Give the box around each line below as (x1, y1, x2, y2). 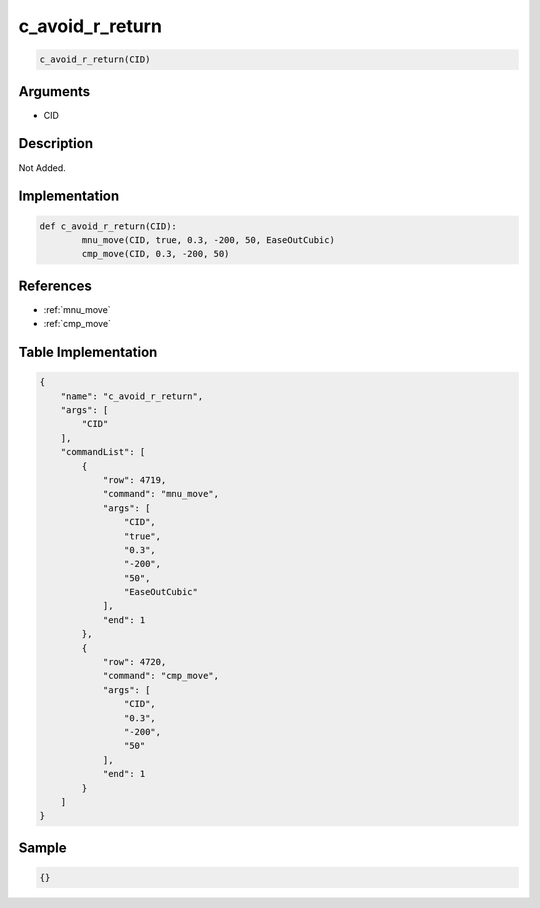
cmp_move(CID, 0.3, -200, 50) (81, 248, 230, 260)
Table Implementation (18, 344, 158, 361)
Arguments (18, 83, 91, 100)
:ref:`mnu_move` (43, 303, 111, 315)
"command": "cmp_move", (102, 670, 220, 682)
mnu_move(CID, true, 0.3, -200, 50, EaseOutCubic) (81, 234, 335, 245)
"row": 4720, (102, 656, 167, 668)
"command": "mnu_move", (102, 488, 220, 500)
